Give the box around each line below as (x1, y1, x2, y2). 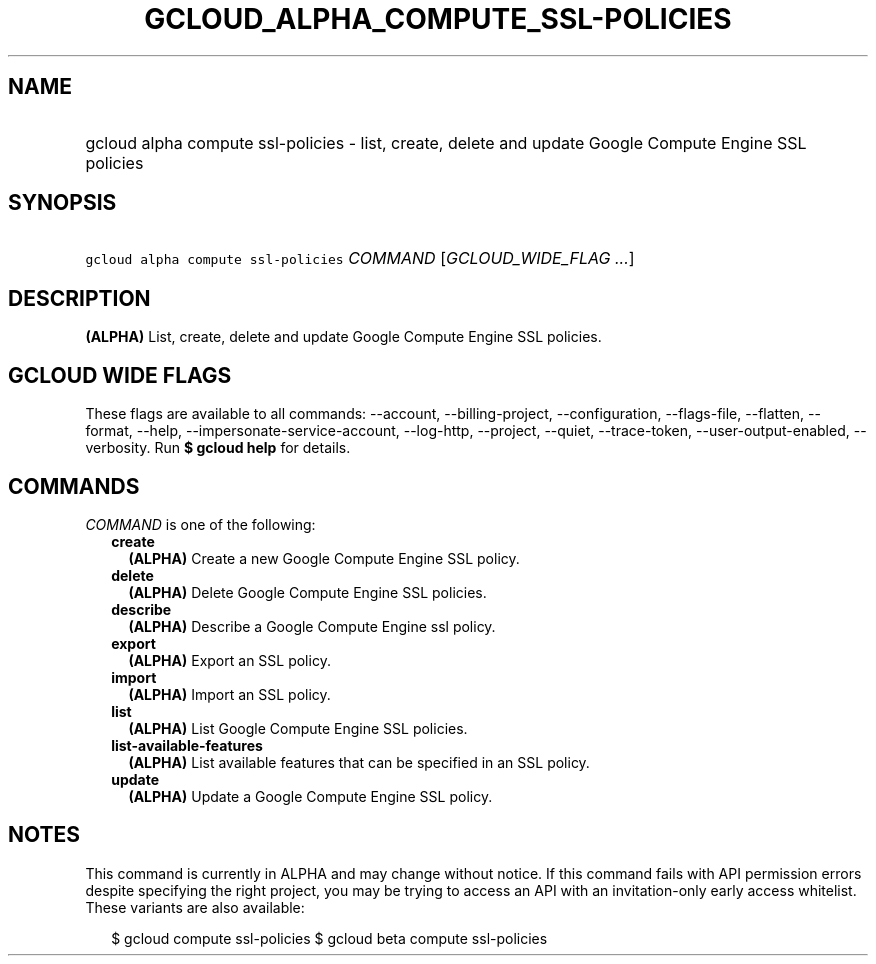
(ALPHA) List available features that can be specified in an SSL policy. (128, 753, 590, 771)
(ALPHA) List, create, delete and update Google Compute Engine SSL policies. (85, 328, 602, 346)
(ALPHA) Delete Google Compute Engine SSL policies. (128, 583, 487, 601)
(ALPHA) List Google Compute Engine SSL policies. (128, 719, 468, 737)
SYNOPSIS (8, 190, 117, 216)
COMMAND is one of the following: (85, 515, 316, 533)
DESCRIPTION (8, 285, 151, 311)
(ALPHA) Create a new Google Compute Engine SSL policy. (128, 549, 520, 567)
